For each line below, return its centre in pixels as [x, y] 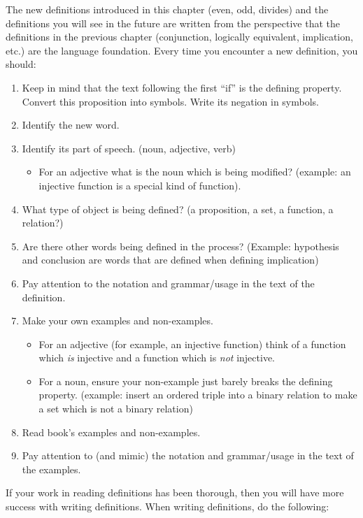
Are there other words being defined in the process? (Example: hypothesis [180, 246]
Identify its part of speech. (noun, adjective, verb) [129, 148]
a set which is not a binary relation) [116, 409]
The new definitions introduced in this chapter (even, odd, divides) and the [167, 9]
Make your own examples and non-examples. [118, 321]
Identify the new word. [71, 125]
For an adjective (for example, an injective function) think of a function [192, 344]
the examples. [51, 469]
